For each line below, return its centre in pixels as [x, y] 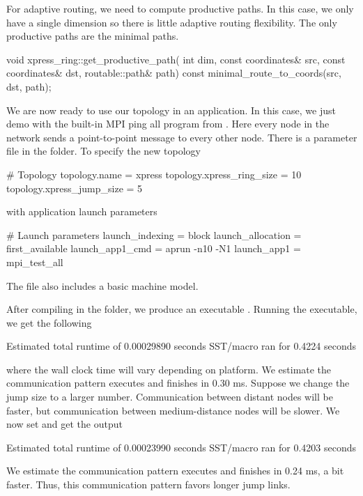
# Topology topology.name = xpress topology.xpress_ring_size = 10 [154, 174]
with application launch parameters [82, 211]
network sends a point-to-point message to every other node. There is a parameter [182, 137]
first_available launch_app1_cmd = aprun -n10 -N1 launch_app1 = [154, 248]
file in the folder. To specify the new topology [103, 151]
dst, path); [29, 86]
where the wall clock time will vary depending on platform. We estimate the [169, 369]
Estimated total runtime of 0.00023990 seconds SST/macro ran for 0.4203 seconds [181, 447]
